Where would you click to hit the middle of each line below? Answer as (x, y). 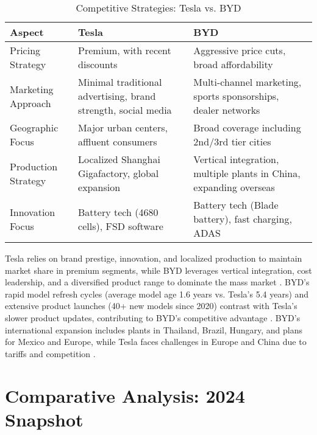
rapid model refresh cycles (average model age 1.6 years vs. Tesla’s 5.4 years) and (157, 294)
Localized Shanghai (119, 159)
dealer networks (227, 110)
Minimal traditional (120, 82)
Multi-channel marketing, (248, 82)
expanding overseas (234, 187)
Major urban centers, (123, 127)
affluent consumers (118, 141)
